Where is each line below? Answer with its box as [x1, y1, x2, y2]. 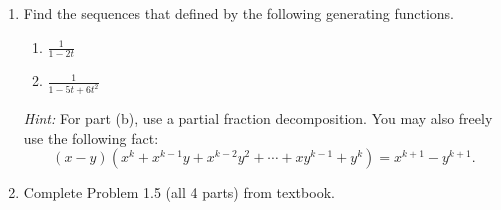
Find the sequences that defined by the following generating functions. [23, 3, 455, 23]
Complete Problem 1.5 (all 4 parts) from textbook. [23, 182, 335, 203]
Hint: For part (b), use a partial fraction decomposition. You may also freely [23, 108, 493, 129]
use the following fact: [23, 127, 159, 148]
